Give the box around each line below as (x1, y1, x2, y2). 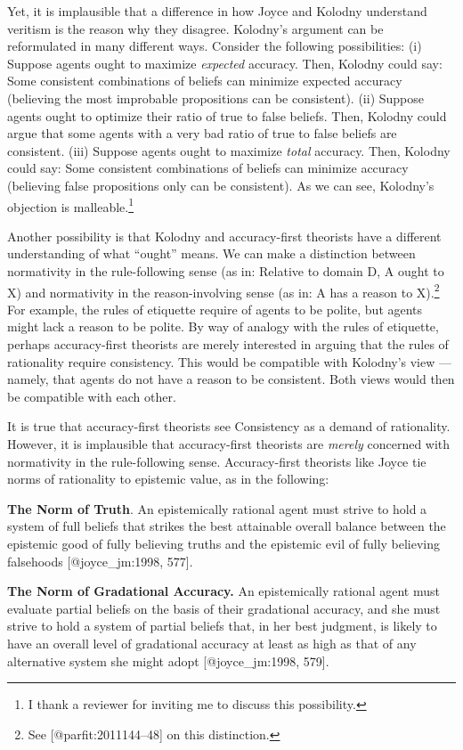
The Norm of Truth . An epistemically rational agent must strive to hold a (7, 499, 427, 518)
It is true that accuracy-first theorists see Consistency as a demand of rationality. (7, 417, 451, 436)
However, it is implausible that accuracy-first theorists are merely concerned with (7, 434, 451, 452)
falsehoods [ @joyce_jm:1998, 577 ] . (7, 551, 193, 570)
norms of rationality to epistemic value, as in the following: (7, 469, 329, 488)
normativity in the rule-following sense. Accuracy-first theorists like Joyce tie (7, 452, 426, 470)
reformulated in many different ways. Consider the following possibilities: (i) (7, 37, 422, 55)
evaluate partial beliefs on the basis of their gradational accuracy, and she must (7, 599, 441, 617)
